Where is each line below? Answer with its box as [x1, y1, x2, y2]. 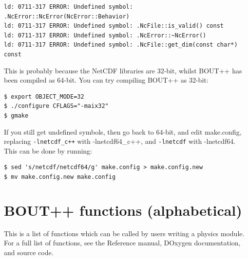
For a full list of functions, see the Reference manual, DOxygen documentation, [4, 238, 241, 248]
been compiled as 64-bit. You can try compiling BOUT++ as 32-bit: [4, 75, 209, 85]
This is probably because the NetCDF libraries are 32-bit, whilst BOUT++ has [4, 65, 242, 75]
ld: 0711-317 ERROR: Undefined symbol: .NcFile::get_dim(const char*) [4, 41, 238, 49]
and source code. [4, 247, 54, 257]
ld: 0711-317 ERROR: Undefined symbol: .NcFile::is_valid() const [4, 22, 224, 30]
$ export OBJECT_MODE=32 [4, 93, 84, 100]
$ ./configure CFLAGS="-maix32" [4, 103, 109, 110]
